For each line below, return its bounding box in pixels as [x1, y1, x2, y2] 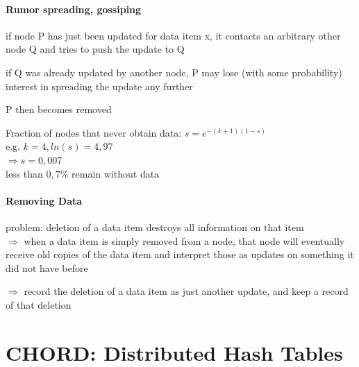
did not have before [6, 260, 88, 275]
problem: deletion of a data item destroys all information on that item [6, 219, 304, 234]
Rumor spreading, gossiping [6, 1, 142, 16]
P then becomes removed [6, 102, 112, 117]
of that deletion [6, 297, 72, 311]
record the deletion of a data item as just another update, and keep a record [24, 284, 349, 298]
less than [6, 166, 43, 180]
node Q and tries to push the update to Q [6, 42, 185, 56]
